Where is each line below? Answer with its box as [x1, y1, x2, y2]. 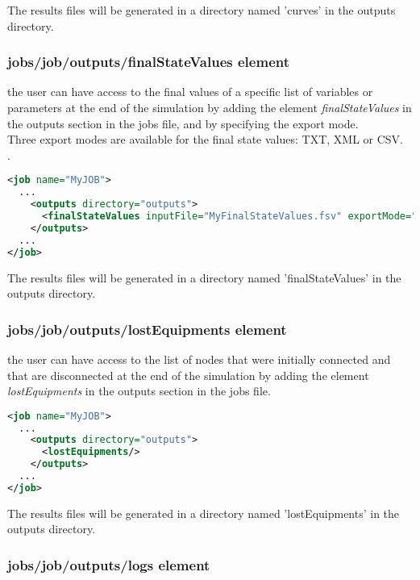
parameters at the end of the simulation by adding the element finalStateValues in [7, 99, 412, 115]
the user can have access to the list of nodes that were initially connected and [7, 350, 391, 367]
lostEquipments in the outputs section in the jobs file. [7, 382, 271, 399]
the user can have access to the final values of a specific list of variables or [7, 83, 373, 100]
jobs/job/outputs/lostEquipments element [7, 319, 287, 339]
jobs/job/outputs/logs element [7, 554, 210, 574]
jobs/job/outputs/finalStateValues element [7, 52, 289, 72]
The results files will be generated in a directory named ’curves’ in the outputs [7, 2, 396, 18]
